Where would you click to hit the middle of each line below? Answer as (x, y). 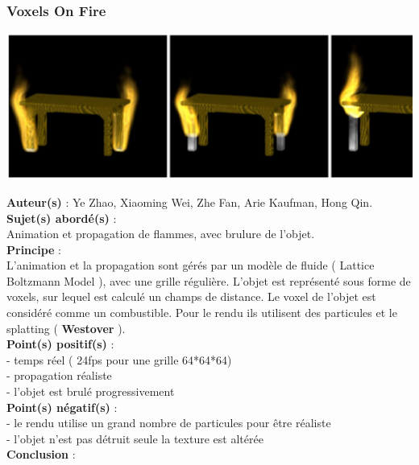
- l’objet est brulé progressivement (91, 391)
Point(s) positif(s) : (60, 344)
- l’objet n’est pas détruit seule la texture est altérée (135, 438)
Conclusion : (41, 454)
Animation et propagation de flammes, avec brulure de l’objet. (161, 234)
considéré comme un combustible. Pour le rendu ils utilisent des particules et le (202, 313)
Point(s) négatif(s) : (62, 407)
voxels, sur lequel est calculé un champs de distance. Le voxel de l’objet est (191, 296)
